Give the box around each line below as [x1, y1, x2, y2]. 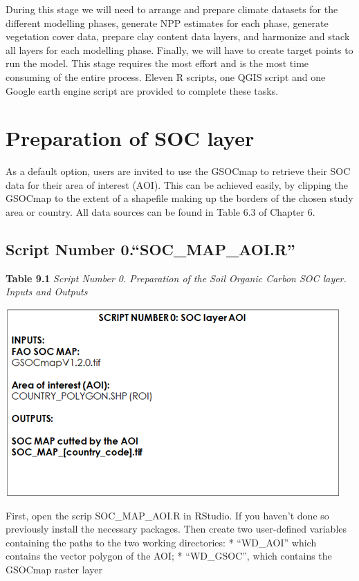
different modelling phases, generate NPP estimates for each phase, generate [6, 15, 329, 30]
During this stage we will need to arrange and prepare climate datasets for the [6, 2, 338, 16]
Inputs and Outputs [6, 284, 88, 299]
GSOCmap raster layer [6, 562, 102, 577]
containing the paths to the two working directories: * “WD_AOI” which [6, 535, 317, 549]
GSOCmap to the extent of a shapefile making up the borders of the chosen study [6, 191, 353, 205]
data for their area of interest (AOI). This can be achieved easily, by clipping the [6, 177, 349, 192]
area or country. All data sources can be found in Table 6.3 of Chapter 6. [6, 205, 315, 219]
